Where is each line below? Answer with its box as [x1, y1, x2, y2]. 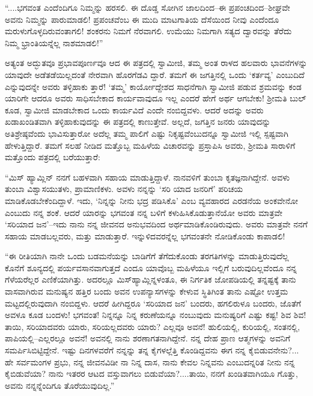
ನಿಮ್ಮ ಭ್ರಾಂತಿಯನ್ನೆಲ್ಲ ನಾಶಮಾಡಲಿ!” [5, 36, 103, 49]
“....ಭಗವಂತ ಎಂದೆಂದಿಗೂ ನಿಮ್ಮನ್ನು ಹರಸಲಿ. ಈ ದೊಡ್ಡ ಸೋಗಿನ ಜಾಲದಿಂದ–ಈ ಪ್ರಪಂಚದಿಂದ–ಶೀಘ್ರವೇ [5, 1, 290, 13]
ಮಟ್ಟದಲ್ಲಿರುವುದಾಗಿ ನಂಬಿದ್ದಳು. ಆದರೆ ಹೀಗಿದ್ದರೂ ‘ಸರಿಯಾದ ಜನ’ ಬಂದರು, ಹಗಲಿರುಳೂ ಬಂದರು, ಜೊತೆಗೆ [5, 296, 302, 309]
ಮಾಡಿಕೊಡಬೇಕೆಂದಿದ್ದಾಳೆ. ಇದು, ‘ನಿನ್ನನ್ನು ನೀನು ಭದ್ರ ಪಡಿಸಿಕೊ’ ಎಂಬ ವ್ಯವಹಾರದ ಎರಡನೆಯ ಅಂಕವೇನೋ [5, 194, 298, 206]
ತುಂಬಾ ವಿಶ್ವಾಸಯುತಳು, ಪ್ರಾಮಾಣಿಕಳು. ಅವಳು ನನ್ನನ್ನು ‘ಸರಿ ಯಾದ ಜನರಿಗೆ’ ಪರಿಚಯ [5, 182, 243, 195]
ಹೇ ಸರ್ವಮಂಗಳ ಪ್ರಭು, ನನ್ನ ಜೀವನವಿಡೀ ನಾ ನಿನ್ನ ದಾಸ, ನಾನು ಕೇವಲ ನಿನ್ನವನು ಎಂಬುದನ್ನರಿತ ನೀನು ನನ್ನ [5, 355, 295, 368]
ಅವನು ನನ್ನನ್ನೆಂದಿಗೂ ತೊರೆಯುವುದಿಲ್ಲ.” [5, 379, 115, 391]
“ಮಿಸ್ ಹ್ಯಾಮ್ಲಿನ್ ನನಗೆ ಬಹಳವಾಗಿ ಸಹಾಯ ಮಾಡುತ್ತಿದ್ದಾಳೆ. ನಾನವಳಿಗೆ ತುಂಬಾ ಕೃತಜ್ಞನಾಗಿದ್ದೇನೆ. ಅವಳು [5, 170, 290, 183]
